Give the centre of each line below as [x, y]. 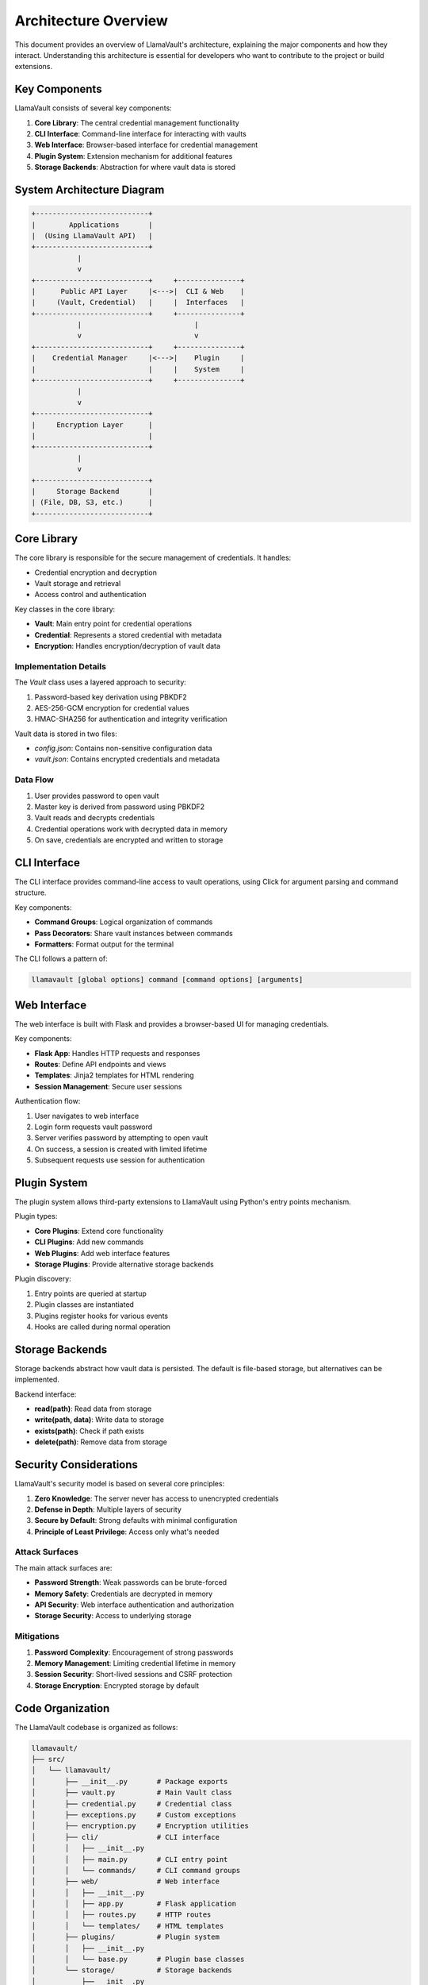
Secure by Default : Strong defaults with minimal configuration [136, 1521]
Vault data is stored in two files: [66, 734]
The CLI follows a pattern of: [61, 959]
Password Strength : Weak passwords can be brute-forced [131, 1582]
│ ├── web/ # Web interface [125, 1881]
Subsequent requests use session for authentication [120, 1160]
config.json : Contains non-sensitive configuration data [124, 748]
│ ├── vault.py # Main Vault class [132, 1793]
